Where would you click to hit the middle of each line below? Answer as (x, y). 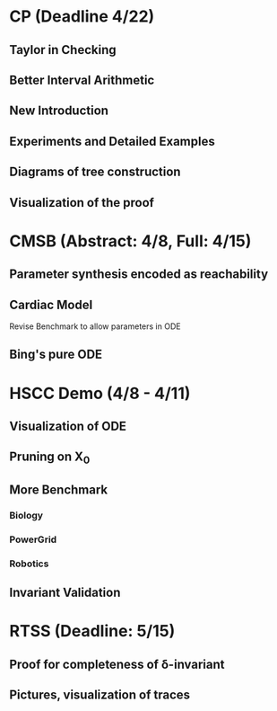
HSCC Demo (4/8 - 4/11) (100, 393)
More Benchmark (59, 489)
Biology (26, 515)
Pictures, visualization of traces (100, 694)
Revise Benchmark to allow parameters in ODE (95, 326)
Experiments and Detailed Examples (112, 141)
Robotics (29, 564)
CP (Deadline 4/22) (82, 17)
